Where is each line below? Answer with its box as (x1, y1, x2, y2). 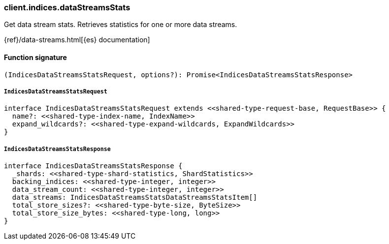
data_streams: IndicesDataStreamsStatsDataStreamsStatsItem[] (12, 193, 258, 202)
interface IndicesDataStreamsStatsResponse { (4, 162, 183, 170)
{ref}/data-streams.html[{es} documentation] (4, 35, 150, 44)
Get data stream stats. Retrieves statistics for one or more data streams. (4, 20, 237, 29)
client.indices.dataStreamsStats (4, 2, 130, 12)
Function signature (4, 53, 67, 61)
